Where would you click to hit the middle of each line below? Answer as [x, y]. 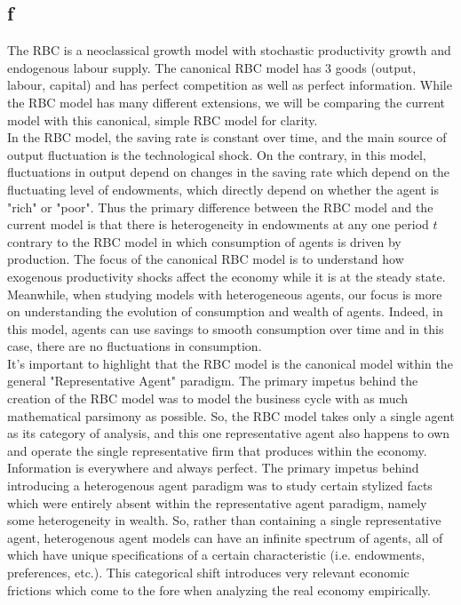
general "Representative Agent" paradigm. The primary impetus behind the [213, 381]
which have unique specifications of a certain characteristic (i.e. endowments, [216, 555]
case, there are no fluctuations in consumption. [135, 346]
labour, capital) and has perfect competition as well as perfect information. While [230, 85]
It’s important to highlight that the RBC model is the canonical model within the [230, 363]
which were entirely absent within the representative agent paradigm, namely [217, 502]
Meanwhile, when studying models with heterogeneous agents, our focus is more [225, 294]
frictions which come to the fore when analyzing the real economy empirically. [219, 589]
